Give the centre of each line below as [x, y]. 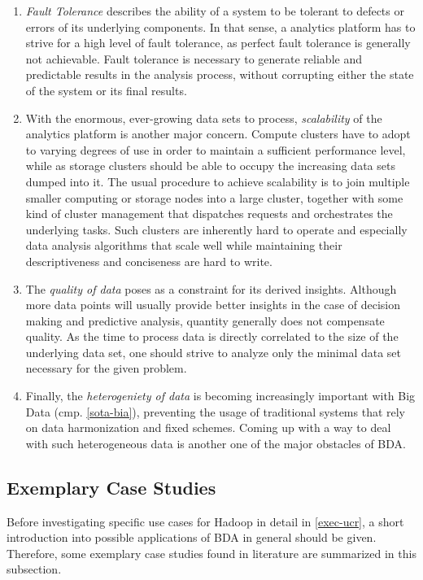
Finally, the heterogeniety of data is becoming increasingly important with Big [220, 396]
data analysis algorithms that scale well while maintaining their [184, 245]
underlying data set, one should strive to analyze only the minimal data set [214, 352]
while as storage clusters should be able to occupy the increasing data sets [210, 166]
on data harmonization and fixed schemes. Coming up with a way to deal [208, 427]
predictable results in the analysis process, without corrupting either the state [220, 74]
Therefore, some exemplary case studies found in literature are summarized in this [211, 553]
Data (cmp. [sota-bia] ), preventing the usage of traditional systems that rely [216, 411]
